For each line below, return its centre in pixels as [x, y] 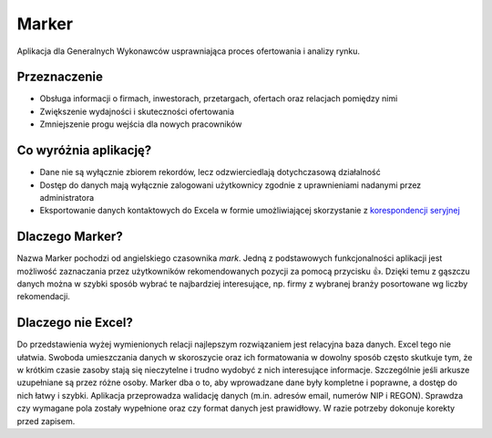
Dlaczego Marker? [70, 237]
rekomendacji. [43, 297]
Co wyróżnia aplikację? [84, 151]
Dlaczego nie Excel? [75, 323]
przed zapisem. [46, 421]
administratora [67, 197]
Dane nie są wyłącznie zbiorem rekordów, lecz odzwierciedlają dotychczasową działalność [210, 172]
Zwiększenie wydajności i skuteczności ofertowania [137, 111]
